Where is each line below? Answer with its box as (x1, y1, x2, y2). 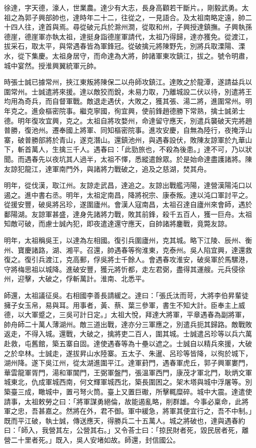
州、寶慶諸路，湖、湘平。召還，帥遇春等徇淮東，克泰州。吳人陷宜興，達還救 (4, 244, 252, 255)
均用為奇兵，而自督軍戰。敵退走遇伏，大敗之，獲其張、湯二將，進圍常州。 (4, 96, 245, 106)
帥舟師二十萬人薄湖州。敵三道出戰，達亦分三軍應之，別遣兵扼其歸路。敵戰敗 (4, 319, 252, 329)
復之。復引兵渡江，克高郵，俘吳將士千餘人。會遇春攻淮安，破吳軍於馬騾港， (4, 254, 252, 265)
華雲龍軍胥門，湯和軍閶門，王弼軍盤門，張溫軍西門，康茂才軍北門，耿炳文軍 (4, 367, 252, 377)
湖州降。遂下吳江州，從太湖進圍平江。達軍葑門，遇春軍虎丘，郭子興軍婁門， (4, 358, 252, 368)
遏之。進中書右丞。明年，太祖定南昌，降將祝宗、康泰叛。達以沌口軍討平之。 (4, 189, 252, 200)
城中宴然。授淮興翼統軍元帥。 (4, 60, 100, 70)
